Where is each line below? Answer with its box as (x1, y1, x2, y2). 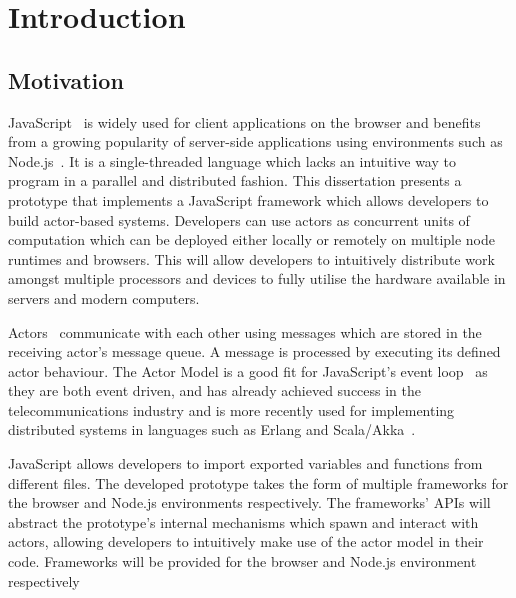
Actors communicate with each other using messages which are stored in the (8, 321, 482, 342)
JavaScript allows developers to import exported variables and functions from (8, 453, 483, 474)
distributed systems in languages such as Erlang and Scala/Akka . (8, 419, 416, 440)
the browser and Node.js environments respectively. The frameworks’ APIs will (8, 492, 491, 513)
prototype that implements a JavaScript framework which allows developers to (8, 189, 489, 210)
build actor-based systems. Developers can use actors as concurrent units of (8, 209, 470, 230)
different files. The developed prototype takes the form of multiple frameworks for (8, 472, 509, 493)
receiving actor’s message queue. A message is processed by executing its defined (8, 341, 501, 362)
